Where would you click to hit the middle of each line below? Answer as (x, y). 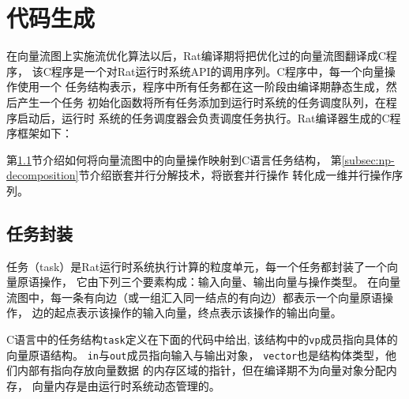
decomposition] (43, 175)
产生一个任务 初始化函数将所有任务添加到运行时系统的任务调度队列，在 (201, 102)
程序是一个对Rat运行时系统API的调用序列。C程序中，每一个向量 (218, 71)
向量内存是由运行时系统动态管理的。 (126, 385)
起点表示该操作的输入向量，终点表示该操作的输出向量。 (198, 312)
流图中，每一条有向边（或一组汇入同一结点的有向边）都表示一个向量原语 (194, 297)
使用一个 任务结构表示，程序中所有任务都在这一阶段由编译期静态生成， (201, 87)
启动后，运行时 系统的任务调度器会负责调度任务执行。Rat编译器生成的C (203, 117)
